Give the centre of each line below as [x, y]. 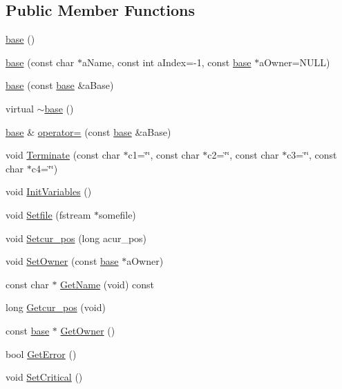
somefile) [117, 214]
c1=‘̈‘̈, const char [164, 155]
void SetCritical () [44, 377]
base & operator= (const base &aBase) [88, 131]
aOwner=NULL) [295, 62]
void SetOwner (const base [62, 261]
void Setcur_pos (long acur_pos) [76, 238]
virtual [20, 108]
